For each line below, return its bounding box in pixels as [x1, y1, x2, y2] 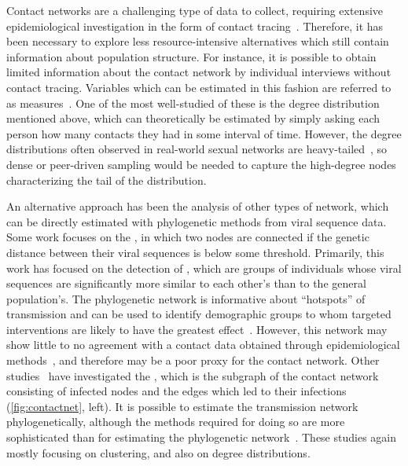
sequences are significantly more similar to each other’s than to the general [6, 275, 366, 292]
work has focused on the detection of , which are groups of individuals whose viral [6, 259, 402, 276]
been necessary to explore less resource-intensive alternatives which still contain [6, 33, 389, 50]
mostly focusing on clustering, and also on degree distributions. [6, 444, 311, 460]
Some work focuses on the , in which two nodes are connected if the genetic [6, 229, 369, 245]
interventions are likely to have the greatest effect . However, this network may [6, 321, 388, 337]
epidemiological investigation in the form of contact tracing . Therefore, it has [6, 17, 384, 34]
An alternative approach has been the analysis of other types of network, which [6, 198, 389, 215]
